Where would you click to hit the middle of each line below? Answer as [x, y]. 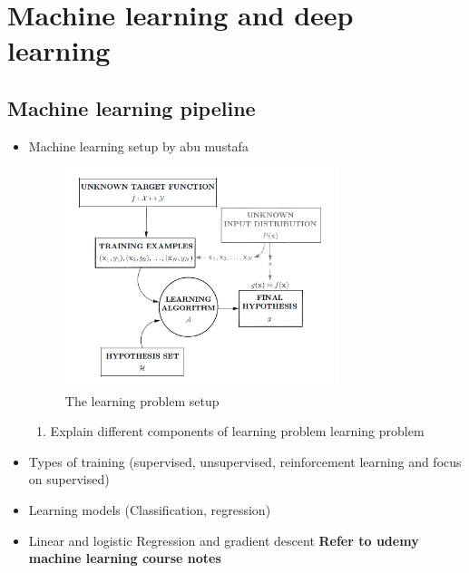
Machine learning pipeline [132, 107]
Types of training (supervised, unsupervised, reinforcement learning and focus [245, 461]
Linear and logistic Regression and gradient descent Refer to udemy [224, 540]
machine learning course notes [125, 558]
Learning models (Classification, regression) [150, 510]
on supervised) [69, 479]
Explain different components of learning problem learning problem [237, 431]
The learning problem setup [142, 400]
